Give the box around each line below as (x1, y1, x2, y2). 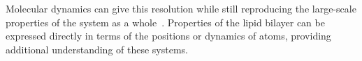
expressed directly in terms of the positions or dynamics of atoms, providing (6, 28, 331, 43)
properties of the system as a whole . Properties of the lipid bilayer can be (6, 15, 325, 29)
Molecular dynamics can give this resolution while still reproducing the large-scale (6, 1, 356, 15)
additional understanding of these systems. (6, 42, 189, 56)
